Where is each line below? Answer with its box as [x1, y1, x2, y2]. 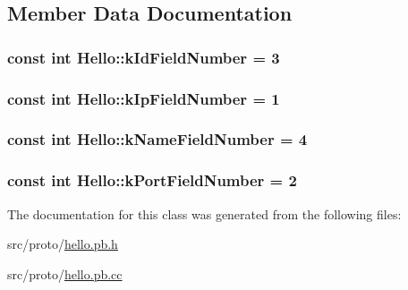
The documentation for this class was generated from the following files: [7, 204, 402, 223]
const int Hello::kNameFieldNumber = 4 [7, 128, 308, 150]
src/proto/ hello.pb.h [7, 235, 118, 253]
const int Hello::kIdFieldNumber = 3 [7, 46, 280, 68]
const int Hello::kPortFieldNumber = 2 [7, 169, 297, 192]
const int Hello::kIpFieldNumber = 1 [7, 87, 280, 109]
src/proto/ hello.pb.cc [7, 264, 123, 283]
